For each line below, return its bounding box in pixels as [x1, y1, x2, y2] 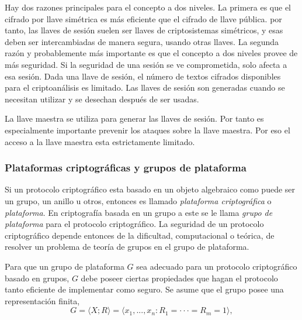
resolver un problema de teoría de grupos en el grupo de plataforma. [5, 240, 249, 253]
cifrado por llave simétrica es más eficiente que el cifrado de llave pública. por [5, 12, 282, 25]
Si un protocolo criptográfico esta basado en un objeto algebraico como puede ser [5, 183, 296, 195]
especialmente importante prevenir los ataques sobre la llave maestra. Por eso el [5, 123, 290, 136]
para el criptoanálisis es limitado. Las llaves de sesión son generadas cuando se [5, 81, 285, 94]
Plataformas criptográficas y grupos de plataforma [5, 160, 247, 175]
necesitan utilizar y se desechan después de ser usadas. [5, 92, 199, 105]
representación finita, [5, 294, 80, 307]
